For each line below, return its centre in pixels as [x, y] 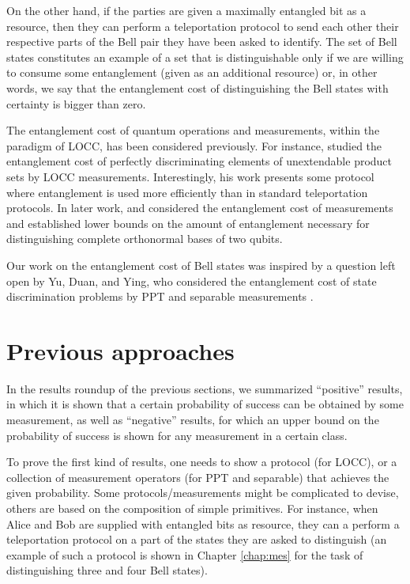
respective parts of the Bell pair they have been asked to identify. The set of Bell [202, 42]
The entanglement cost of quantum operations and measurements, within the [193, 130]
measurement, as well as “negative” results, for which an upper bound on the [193, 419]
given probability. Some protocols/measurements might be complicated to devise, [203, 493]
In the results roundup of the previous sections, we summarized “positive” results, [205, 388]
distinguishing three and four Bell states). [107, 570]
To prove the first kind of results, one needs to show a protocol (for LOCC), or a [202, 462]
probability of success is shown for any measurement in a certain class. [177, 435]
